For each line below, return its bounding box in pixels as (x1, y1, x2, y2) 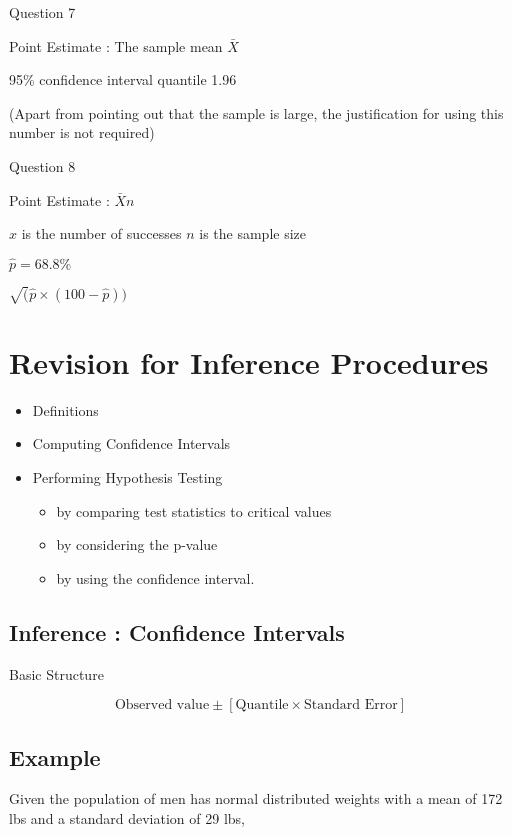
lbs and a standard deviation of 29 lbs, (9, 808, 245, 829)
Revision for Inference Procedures (9, 341, 489, 382)
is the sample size (199, 223, 306, 244)
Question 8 (9, 155, 76, 176)
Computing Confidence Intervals (32, 433, 231, 454)
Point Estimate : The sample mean (9, 35, 223, 56)
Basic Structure (9, 663, 104, 684)
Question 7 (9, 2, 76, 22)
